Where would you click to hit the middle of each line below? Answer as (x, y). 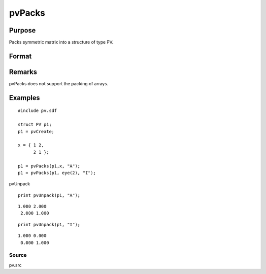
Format (20, 56)
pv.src (16, 265)
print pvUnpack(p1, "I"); (49, 224)
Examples (25, 98)
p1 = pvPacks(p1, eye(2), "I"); (57, 173)
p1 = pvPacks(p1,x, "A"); (49, 166)
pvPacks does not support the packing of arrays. (59, 83)
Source (18, 255)
